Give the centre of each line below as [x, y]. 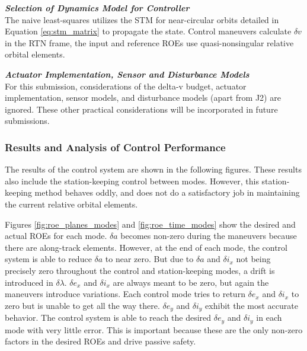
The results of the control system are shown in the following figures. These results [153, 169]
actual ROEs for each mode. [56, 236]
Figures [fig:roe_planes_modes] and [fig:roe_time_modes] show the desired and [150, 224]
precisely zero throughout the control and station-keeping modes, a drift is [140, 270]
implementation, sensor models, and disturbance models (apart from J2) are [143, 98]
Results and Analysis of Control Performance [115, 147]
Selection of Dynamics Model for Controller [97, 8]
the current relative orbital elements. [71, 204]
